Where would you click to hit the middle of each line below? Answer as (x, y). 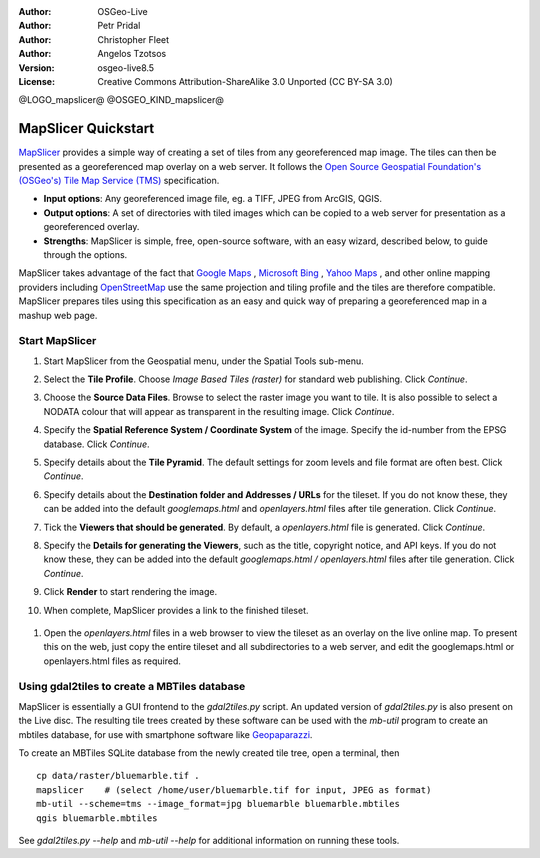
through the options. (85, 254)
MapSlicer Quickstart (86, 128)
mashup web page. (58, 315)
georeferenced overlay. (91, 227)
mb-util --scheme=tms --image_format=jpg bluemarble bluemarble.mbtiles (218, 804)
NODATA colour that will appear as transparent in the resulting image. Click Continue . (219, 411)
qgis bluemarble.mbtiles (97, 818)
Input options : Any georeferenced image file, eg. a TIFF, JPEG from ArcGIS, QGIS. (212, 199)
